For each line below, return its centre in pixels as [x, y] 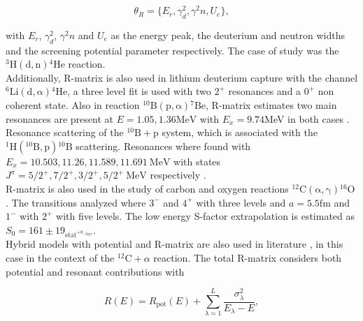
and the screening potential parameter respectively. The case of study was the [172, 50]
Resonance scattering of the [65, 132]
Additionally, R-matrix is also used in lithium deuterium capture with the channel [182, 77]
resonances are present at [59, 118]
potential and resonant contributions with [95, 271]
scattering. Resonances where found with [163, 145]
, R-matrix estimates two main [271, 105]
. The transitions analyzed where [76, 202]
